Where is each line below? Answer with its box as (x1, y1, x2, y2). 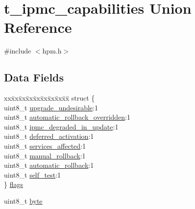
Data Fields (4, 70, 64, 85)
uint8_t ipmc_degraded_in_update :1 (4, 121, 119, 131)
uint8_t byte (4, 196, 43, 206)
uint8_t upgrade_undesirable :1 (4, 102, 98, 112)
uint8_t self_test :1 (4, 169, 61, 180)
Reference (4, 17, 72, 37)
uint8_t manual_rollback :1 (4, 150, 86, 160)
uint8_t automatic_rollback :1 (4, 160, 94, 170)
